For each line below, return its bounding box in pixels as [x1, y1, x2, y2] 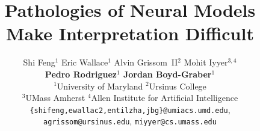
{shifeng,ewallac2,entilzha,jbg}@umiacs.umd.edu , [29, 103, 231, 115]
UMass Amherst [25, 91, 85, 104]
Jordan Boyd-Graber [123, 67, 212, 80]
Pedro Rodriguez [45, 67, 117, 80]
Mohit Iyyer [184, 56, 228, 69]
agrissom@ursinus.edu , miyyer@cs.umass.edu [43, 115, 217, 127]
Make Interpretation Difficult [6, 21, 254, 46]
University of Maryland [57, 79, 143, 92]
